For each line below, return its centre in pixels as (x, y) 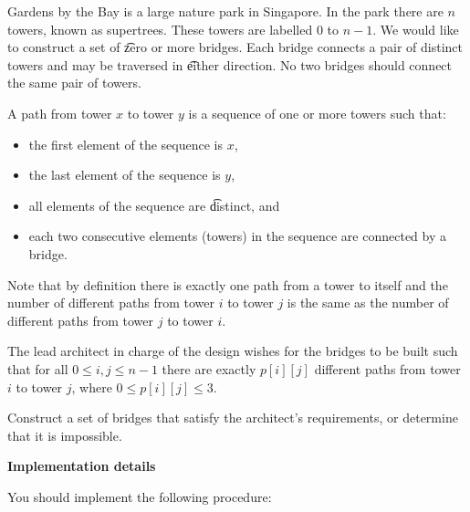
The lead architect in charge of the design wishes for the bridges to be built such (233, 351)
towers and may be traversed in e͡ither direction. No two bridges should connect (230, 64)
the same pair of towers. (74, 83)
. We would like (416, 29)
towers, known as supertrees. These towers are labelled (160, 29)
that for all (38, 368)
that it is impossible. (65, 435)
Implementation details (82, 466)
